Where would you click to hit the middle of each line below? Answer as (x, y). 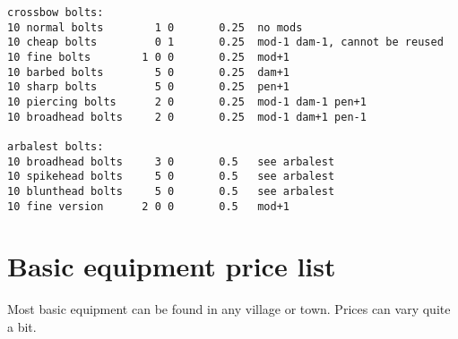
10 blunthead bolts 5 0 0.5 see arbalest (171, 191)
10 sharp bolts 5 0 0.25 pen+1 (148, 87)
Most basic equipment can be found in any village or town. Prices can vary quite (229, 309)
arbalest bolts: (56, 146)
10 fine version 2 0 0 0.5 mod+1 (148, 206)
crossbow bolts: (56, 13)
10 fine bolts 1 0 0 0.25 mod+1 (148, 57)
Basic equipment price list (172, 266)
